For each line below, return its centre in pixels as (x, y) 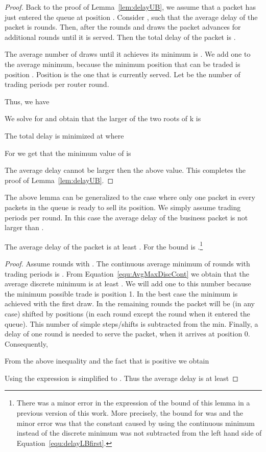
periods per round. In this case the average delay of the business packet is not (126, 217)
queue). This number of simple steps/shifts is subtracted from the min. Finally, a (131, 323)
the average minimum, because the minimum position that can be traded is (123, 64)
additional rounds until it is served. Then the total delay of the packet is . (120, 37)
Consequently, (26, 343)
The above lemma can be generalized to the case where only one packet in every (130, 197)
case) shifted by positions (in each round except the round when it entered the (127, 313)
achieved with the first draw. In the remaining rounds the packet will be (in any (130, 303)
